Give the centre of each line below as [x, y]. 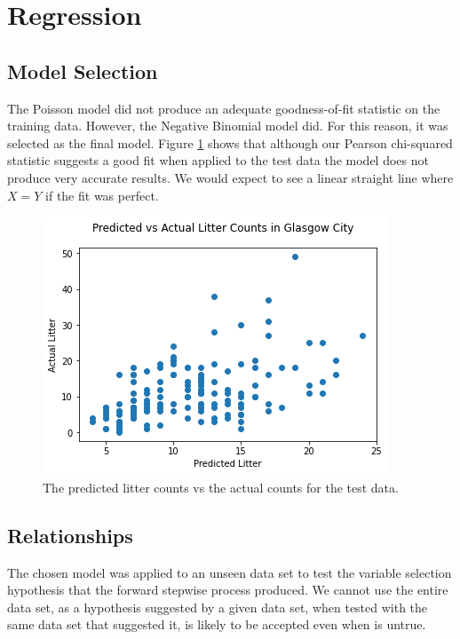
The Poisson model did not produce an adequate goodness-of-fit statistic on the [224, 108]
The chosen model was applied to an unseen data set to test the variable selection [230, 572]
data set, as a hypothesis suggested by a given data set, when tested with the [218, 607]
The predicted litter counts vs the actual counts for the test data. [221, 487]
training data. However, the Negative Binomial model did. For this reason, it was [228, 126]
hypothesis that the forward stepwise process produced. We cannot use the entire [228, 590]
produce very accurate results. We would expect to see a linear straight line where [230, 177]
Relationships [70, 535]
